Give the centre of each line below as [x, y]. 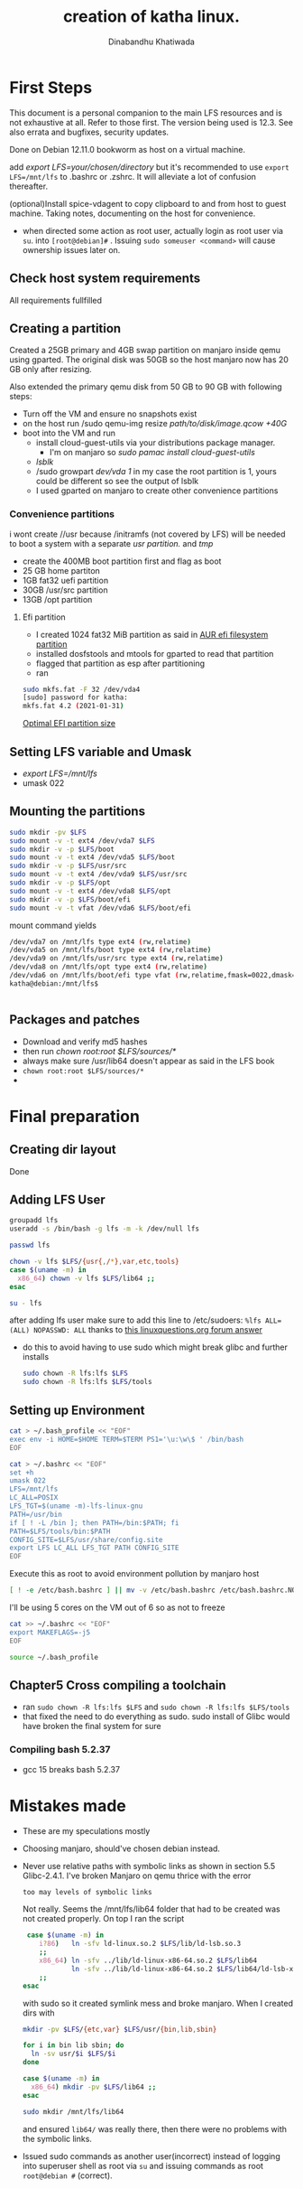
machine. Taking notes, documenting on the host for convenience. [133, 213]
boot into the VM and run [69, 433]
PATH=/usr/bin [36, 1514]
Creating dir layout [63, 1150]
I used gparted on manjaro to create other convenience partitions [157, 491]
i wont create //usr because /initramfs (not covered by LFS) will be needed [147, 534]
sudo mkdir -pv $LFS [48, 832]
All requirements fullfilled [55, 300]
